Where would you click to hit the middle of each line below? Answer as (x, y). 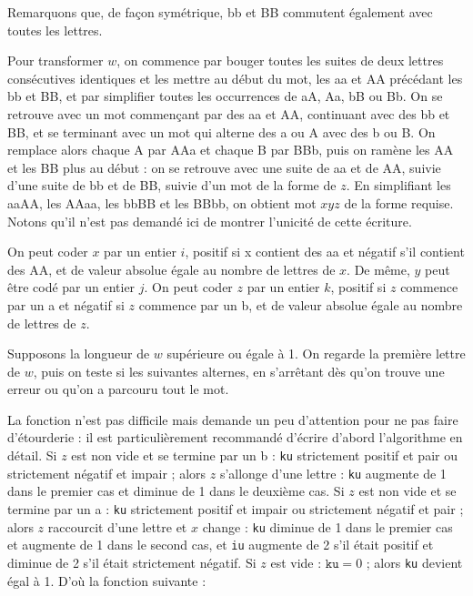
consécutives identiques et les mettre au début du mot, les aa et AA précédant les (235, 78)
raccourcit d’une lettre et (117, 526)
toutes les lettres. (55, 30)
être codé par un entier (71, 287)
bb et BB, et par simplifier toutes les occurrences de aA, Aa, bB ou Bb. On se (225, 96)
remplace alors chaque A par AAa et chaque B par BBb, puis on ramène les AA (231, 150)
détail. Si (32, 455)
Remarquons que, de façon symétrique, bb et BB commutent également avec (220, 12)
